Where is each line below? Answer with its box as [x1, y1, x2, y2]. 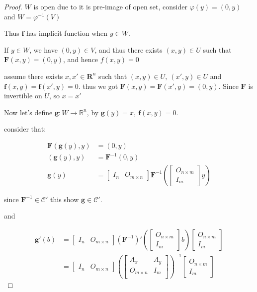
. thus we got [78, 80, 118, 91]
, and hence [63, 54, 98, 65]
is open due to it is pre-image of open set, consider [33, 1, 187, 11]
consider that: [4, 124, 46, 134]
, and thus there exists [94, 44, 163, 55]
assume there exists [4, 71, 63, 81]
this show [50, 194, 79, 204]
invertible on [4, 90, 42, 101]
